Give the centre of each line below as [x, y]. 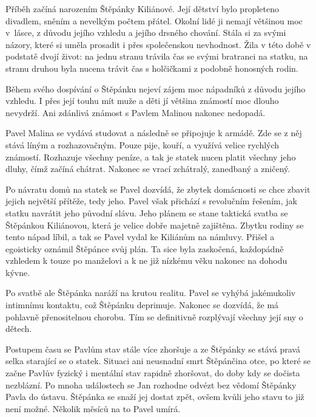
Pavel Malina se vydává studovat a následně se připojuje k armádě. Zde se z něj [154, 133]
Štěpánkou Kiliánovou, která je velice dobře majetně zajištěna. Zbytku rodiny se [155, 225]
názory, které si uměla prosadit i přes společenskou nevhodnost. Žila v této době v [158, 44]
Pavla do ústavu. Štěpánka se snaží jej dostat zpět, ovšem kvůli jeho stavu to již [155, 397]
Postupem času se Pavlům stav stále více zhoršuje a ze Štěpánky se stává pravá [153, 349]
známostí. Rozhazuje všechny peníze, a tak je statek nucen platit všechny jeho [151, 157]
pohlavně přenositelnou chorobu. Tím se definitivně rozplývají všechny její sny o [154, 316]
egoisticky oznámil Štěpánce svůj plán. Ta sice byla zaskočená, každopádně [145, 248]
